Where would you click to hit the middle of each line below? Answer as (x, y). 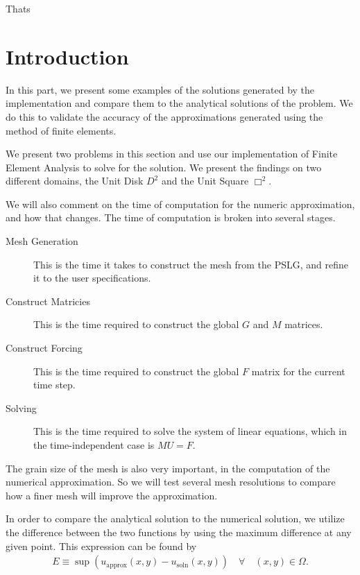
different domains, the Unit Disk (75, 181)
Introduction (67, 56)
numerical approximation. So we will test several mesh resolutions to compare (171, 482)
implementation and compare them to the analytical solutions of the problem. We (179, 103)
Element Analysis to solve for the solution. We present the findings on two (164, 167)
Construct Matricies (48, 301)
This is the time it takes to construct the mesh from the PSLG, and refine (191, 264)
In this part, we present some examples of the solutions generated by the (160, 89)
